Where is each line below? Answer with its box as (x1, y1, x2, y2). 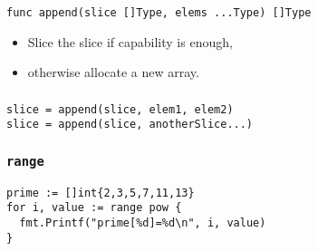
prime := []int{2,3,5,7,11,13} (6, 186, 195, 199)
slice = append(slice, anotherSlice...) (6, 118, 254, 131)
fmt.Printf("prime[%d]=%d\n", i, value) (19, 217, 266, 230)
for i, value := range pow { (6, 201, 182, 215)
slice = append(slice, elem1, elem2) (6, 102, 234, 116)
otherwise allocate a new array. (27, 63, 199, 82)
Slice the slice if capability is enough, (27, 32, 233, 51)
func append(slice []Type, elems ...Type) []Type (6, 5, 312, 19)
